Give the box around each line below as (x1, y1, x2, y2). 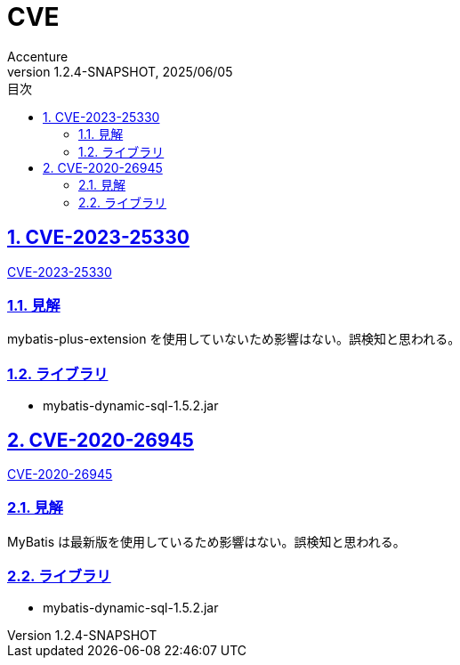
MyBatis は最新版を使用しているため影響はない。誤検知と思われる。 (7, 533, 406, 549)
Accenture (7, 48, 69, 64)
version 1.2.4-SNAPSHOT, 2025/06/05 (7, 63, 233, 79)
